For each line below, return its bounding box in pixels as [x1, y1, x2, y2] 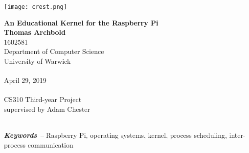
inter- [229, 130, 246, 140]
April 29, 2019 [4, 75, 46, 85]
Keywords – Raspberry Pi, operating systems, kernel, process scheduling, [4, 130, 227, 140]
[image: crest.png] [4, 3, 67, 10]
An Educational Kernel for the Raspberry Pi [4, 17, 158, 27]
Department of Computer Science [4, 46, 104, 56]
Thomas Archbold [4, 27, 66, 37]
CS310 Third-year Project [4, 94, 82, 104]
